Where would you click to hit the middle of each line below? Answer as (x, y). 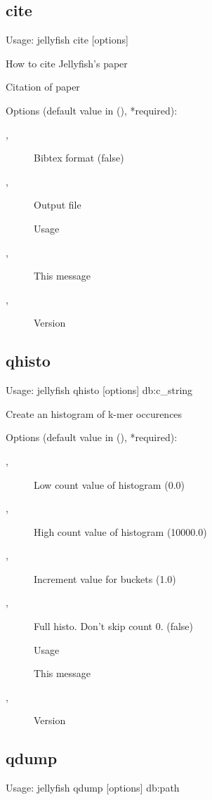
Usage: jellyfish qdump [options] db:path (93, 788)
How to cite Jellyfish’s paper (67, 63)
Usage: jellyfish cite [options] (67, 40)
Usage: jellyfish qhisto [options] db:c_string (99, 390)
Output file (58, 205)
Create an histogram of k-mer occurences (94, 413)
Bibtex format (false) (79, 158)
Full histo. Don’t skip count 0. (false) (113, 626)
